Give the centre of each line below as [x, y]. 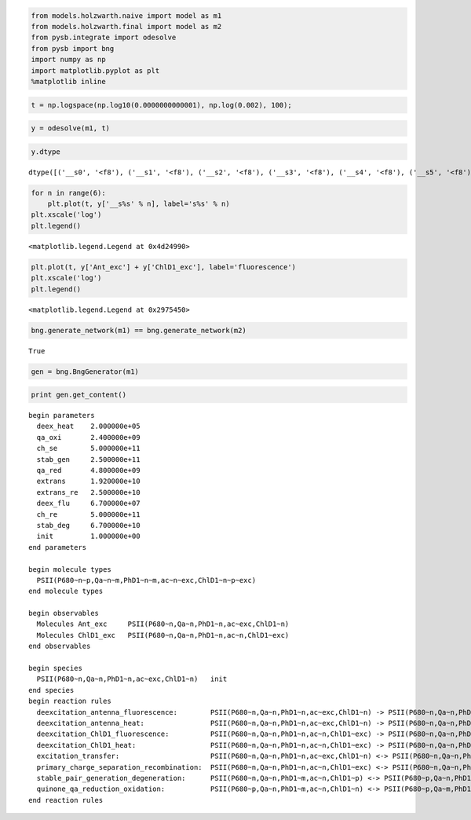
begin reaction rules [70, 701]
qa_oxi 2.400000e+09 [88, 437]
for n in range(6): [68, 193]
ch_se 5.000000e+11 [88, 448]
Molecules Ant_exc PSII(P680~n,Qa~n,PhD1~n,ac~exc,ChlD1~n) [163, 624]
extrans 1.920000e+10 [88, 481]
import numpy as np [68, 60]
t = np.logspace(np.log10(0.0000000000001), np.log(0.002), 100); [161, 105]
